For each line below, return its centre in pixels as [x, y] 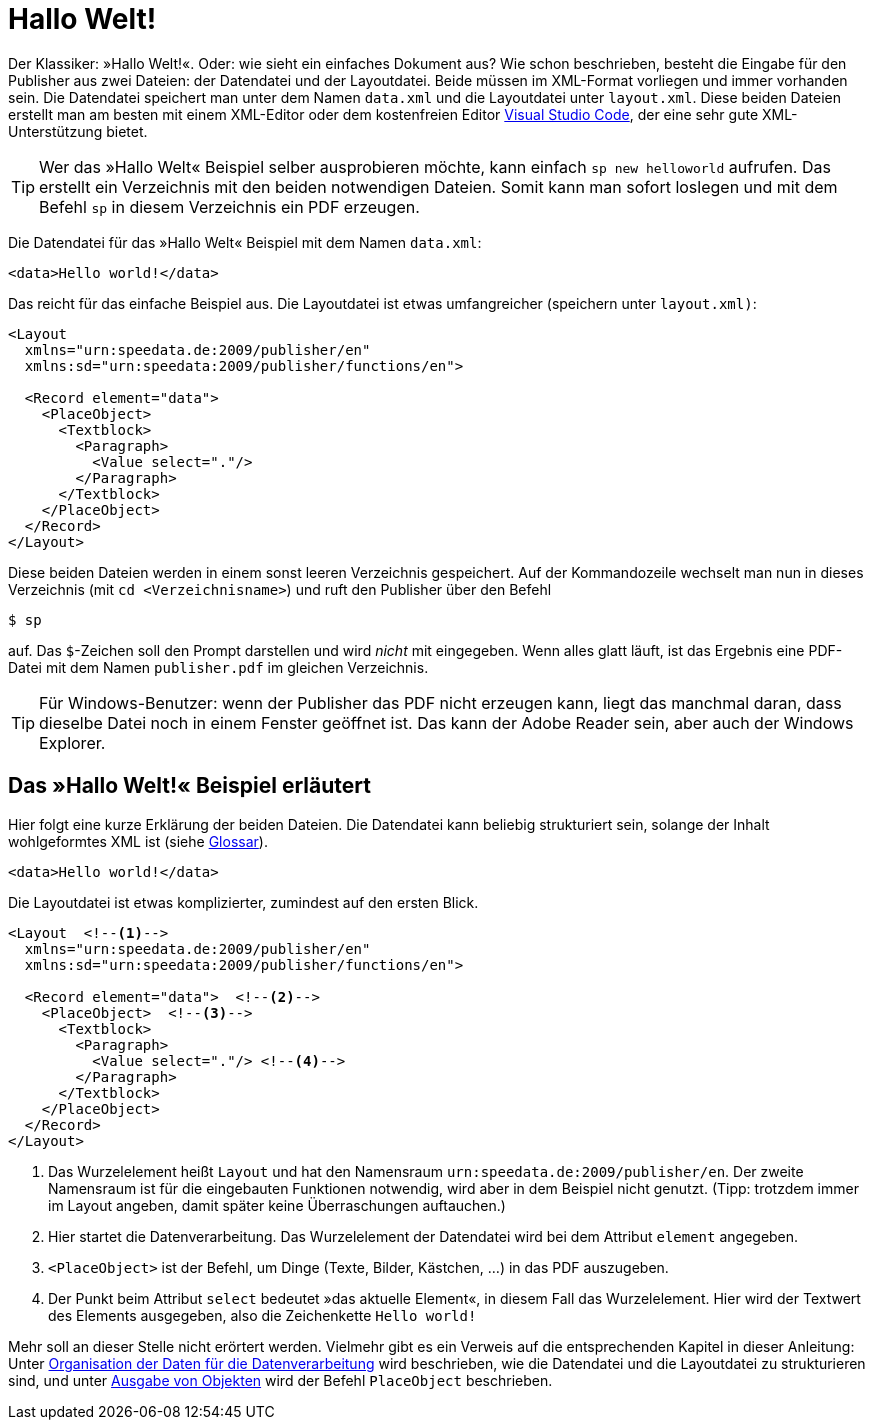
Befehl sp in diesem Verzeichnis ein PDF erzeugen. [229, 206]
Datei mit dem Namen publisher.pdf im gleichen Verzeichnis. [218, 667]
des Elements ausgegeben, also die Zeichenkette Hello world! [262, 1315]
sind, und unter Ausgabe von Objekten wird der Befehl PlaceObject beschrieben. [280, 1380]
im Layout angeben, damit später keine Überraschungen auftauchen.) [277, 1205]
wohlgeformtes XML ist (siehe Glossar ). [138, 841]
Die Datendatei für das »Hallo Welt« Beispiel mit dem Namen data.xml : [245, 242]
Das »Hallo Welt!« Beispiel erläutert [189, 786]
